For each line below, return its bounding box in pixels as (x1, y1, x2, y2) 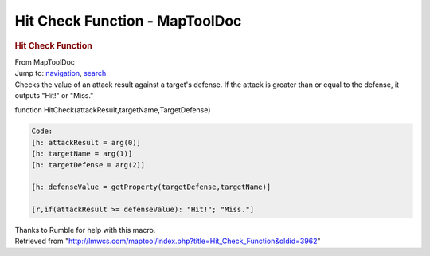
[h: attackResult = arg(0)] (31, 138, 141, 147)
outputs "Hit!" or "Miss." (14, 90, 94, 100)
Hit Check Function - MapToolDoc (14, 12, 242, 30)
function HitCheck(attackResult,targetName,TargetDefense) (14, 105, 211, 115)
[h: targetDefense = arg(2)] (31, 160, 146, 169)
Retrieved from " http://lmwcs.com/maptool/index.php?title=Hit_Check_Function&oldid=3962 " (14, 236, 322, 246)
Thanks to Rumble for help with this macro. (14, 226, 156, 235)
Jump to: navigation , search (14, 69, 107, 78)
